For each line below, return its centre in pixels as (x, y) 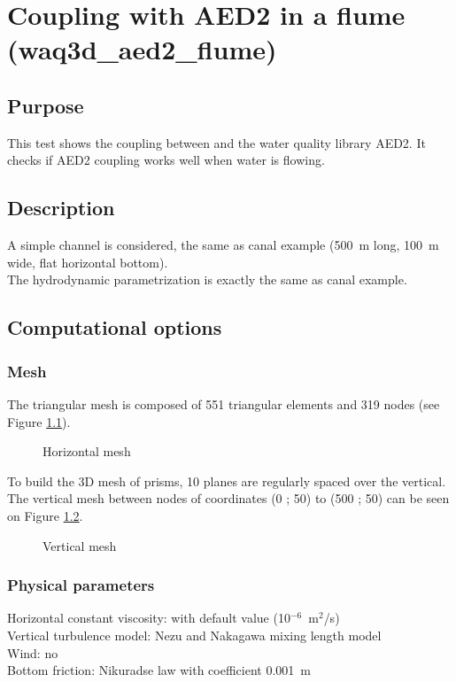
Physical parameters (81, 585)
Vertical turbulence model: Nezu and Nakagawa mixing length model (194, 635)
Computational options (115, 327)
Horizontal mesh (87, 451)
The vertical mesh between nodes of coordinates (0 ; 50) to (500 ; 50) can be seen (228, 498)
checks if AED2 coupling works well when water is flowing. (166, 160)
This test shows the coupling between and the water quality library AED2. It (216, 142)
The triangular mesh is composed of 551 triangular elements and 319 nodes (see (224, 403)
